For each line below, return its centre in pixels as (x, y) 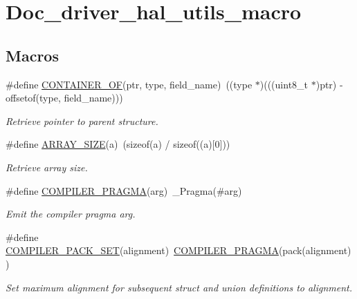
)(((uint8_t (284, 84)
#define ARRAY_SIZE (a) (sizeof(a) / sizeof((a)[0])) (118, 144)
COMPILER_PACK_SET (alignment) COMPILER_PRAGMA (142, 250)
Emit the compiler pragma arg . (71, 214)
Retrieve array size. (47, 167)
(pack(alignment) (315, 250)
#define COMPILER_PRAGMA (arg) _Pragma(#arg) (124, 190)
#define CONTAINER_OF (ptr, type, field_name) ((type (129, 84)
